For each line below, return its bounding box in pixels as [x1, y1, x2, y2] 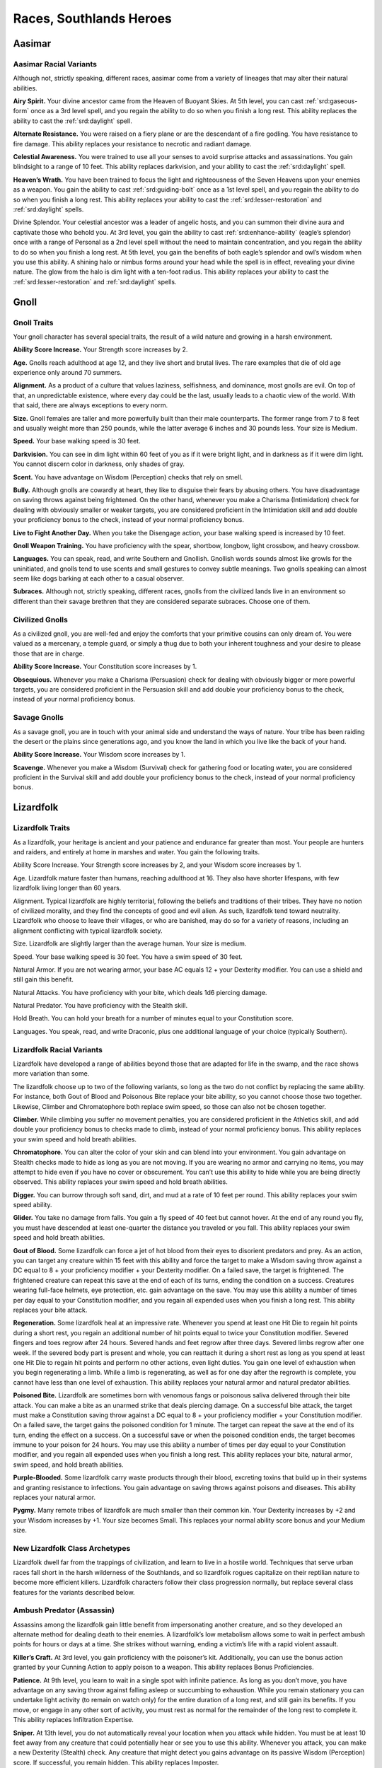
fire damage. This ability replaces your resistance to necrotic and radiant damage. [13, 139, 252, 148]
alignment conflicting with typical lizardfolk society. [13, 926, 163, 935]
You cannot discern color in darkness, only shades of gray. [13, 460, 185, 468]
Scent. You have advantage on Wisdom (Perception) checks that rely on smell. [13, 472, 243, 481]
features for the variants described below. [13, 1588, 135, 1596]
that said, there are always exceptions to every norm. [13, 401, 168, 409]
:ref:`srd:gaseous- [304, 97, 358, 105]
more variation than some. [13, 1069, 90, 1078]
